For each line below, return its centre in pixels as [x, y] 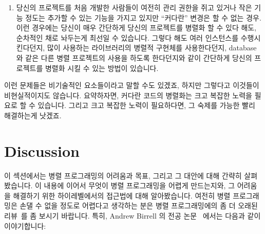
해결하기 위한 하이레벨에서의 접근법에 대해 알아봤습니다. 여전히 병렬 [122, 195]
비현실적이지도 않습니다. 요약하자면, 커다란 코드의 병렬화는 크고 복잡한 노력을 [128, 95]
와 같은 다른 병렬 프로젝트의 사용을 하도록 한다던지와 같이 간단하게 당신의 [134, 57]
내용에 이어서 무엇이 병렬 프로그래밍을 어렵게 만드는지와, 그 [139, 185]
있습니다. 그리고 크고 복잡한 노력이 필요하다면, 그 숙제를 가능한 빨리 [146, 105]
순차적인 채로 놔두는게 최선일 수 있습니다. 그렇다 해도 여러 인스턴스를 [127, 37]
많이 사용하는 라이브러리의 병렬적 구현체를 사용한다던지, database [152, 48]
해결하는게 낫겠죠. [33, 115]
